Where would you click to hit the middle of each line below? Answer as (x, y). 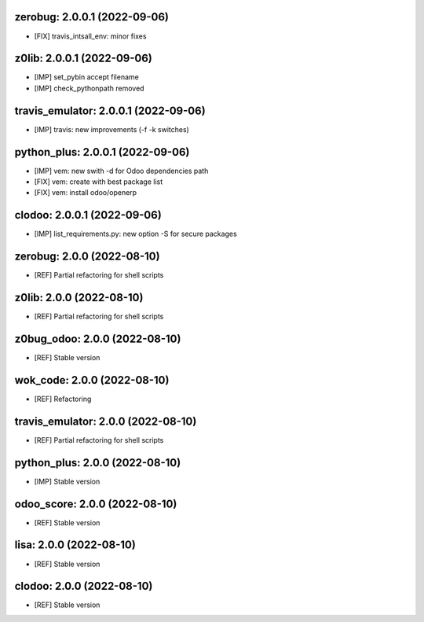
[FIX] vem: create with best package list (99, 182)
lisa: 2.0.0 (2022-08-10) (75, 545)
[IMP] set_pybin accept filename (86, 77)
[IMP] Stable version (67, 481)
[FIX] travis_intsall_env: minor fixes (90, 36)
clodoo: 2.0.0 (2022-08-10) (84, 586)
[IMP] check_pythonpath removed (89, 88)
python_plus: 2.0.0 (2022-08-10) (98, 463)
